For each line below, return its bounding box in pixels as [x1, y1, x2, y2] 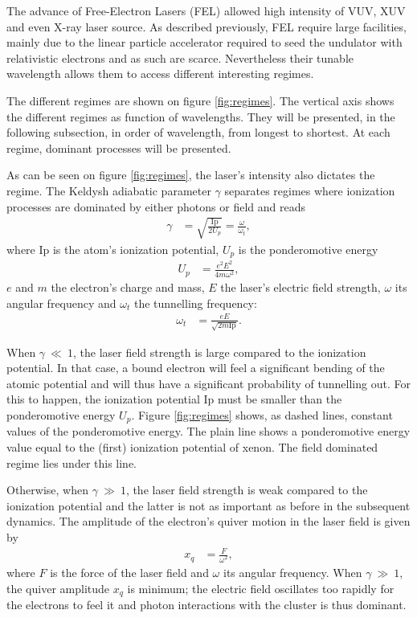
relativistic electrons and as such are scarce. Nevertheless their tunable [6, 49, 354, 66]
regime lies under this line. [6, 454, 137, 471]
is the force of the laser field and [50, 563, 209, 580]
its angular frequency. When [223, 563, 362, 580]
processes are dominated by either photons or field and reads [6, 198, 305, 215]
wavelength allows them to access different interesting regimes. [6, 65, 314, 82]
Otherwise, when [6, 481, 89, 498]
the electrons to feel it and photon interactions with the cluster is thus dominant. [6, 596, 407, 613]
